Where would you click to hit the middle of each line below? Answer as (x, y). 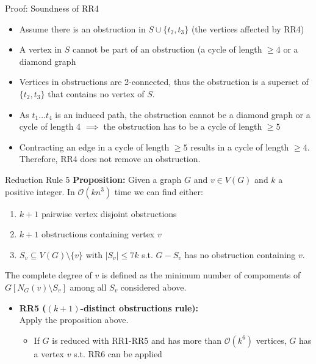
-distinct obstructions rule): (139, 307)
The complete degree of (48, 275)
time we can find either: (159, 191)
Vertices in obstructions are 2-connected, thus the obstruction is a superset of (164, 82)
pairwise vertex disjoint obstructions (109, 213)
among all (88, 287)
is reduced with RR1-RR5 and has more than (137, 340)
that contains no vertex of (96, 93)
